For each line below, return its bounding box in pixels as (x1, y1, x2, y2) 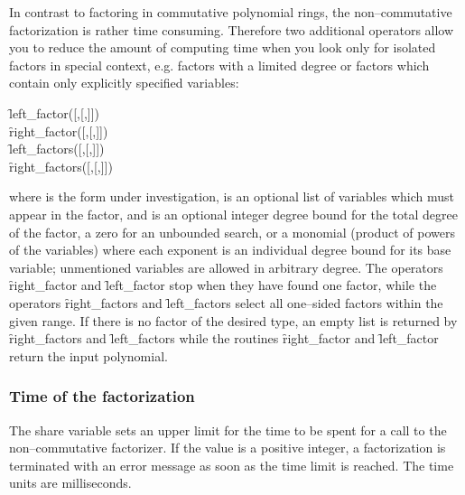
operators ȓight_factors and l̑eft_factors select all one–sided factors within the (9, 293, 443, 312)
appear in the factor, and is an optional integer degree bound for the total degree (9, 204, 458, 223)
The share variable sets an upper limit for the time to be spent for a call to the (9, 420, 447, 439)
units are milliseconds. (9, 473, 132, 492)
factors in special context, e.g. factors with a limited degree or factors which (9, 55, 430, 74)
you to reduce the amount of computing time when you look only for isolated (9, 38, 436, 57)
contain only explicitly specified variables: (9, 73, 239, 92)
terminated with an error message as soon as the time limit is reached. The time (9, 455, 454, 474)
